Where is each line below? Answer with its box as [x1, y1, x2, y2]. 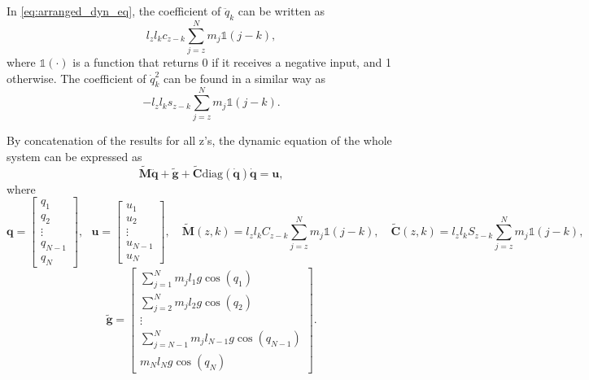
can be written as [238, 2, 325, 19]
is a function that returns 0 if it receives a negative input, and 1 [72, 53, 391, 70]
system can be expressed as [7, 148, 142, 165]
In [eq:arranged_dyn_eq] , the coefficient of [7, 2, 221, 19]
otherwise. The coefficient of [7, 69, 146, 86]
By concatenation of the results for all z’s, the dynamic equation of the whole [7, 132, 392, 149]
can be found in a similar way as [164, 69, 325, 86]
